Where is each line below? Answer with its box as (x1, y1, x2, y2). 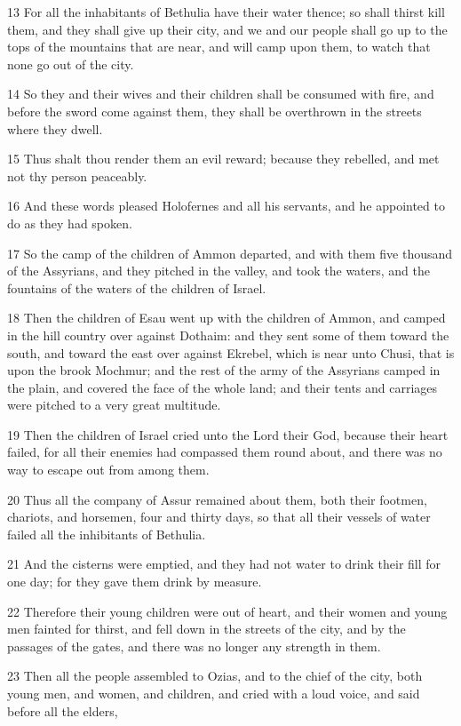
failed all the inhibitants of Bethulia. (7, 524, 206, 543)
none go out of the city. (7, 54, 134, 73)
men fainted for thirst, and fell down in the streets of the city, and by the (7, 619, 406, 638)
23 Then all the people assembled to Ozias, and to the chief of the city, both (7, 666, 423, 685)
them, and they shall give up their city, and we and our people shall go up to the (7, 20, 448, 38)
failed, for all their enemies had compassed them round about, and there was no (7, 443, 442, 461)
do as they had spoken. (7, 213, 132, 232)
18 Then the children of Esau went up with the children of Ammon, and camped (7, 308, 446, 327)
